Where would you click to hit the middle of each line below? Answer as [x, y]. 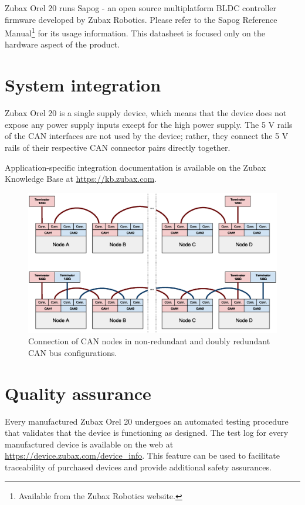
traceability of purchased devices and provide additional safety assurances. [138, 467]
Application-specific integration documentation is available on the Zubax [135, 167]
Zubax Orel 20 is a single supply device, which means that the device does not [146, 113]
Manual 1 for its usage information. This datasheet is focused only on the [135, 32]
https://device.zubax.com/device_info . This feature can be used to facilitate [142, 455]
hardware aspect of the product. [62, 44]
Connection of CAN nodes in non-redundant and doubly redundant [149, 341]
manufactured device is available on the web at [89, 444]
